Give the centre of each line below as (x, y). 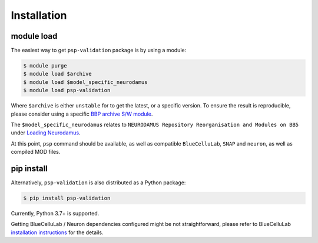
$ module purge (45, 66)
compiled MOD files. (36, 152)
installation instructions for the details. (57, 232)
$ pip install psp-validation (67, 198)
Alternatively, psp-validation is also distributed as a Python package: (98, 183)
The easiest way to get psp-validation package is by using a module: (99, 50)
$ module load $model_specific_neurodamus (85, 82)
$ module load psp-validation (67, 90)
